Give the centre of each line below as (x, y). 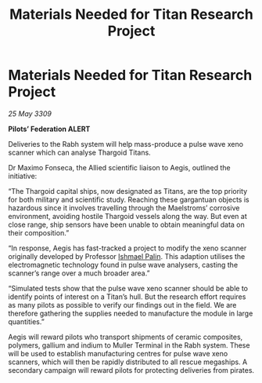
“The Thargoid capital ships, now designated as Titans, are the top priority (128, 191)
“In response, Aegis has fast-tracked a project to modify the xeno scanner (127, 248)
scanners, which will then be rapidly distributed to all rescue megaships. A (128, 362)
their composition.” (39, 232)
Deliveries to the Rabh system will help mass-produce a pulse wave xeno (126, 144)
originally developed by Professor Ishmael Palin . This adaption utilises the (127, 256)
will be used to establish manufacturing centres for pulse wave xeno (118, 353)
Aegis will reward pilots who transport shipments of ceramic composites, (126, 337)
